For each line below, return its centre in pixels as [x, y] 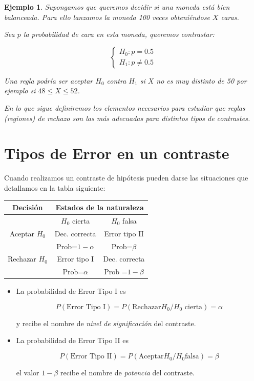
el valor [28, 373]
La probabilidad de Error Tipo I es [71, 291]
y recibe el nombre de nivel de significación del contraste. [106, 323]
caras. [230, 17]
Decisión [28, 207]
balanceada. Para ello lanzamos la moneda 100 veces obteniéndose [107, 17]
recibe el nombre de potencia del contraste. [127, 373]
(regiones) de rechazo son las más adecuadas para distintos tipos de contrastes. [127, 118]
